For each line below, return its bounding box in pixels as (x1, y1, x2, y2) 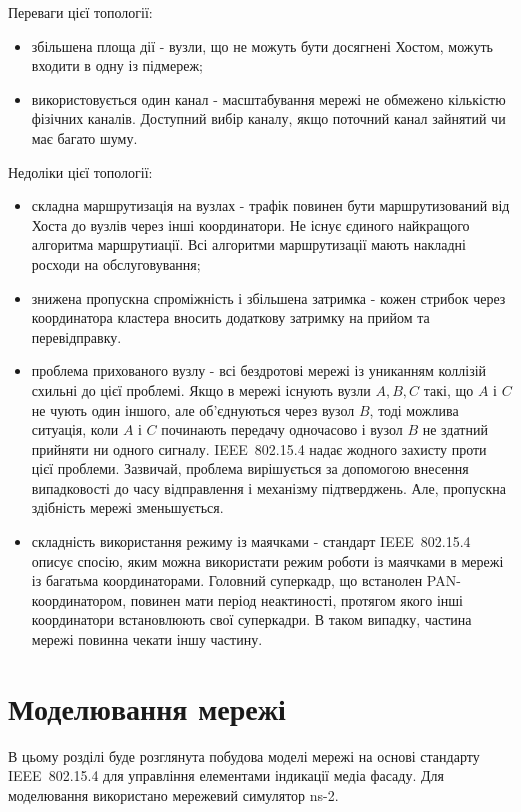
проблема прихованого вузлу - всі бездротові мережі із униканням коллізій (31, 360, 487, 381)
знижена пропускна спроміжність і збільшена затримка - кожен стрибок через (31, 287, 506, 308)
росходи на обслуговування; (31, 253, 201, 274)
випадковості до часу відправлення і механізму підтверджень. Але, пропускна (31, 477, 507, 498)
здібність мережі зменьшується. (31, 497, 224, 518)
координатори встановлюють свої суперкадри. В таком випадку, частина (31, 609, 472, 630)
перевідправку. (31, 326, 122, 347)
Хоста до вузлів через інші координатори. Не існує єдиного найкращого (31, 214, 470, 235)
